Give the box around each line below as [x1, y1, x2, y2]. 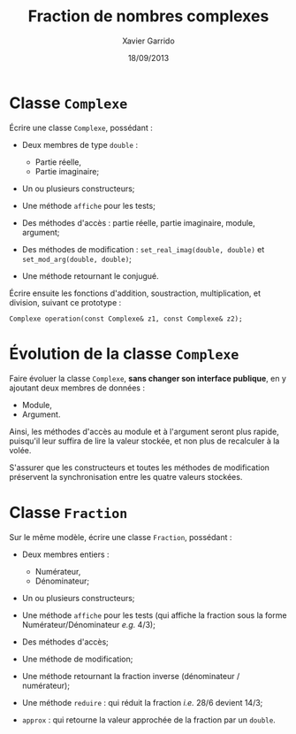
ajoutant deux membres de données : [9, 382, 146, 393]
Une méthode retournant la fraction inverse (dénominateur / [21, 670, 240, 681]
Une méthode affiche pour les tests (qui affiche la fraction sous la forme [21, 609, 287, 621]
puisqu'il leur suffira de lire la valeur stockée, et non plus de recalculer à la [9, 436, 280, 446]
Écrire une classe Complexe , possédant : [9, 122, 153, 133]
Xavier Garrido [122, 35, 175, 46]
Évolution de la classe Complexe [9, 344, 239, 364]
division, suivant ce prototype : [9, 297, 122, 307]
